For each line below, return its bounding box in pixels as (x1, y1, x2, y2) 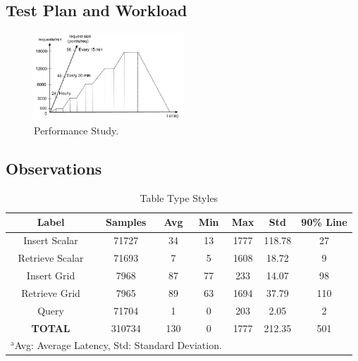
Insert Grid (26, 267, 75, 282)
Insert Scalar (23, 233, 78, 248)
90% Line (301, 215, 347, 229)
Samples (106, 215, 147, 229)
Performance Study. (34, 123, 119, 138)
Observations (6, 158, 102, 179)
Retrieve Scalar (18, 251, 84, 265)
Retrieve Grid (21, 285, 80, 300)
